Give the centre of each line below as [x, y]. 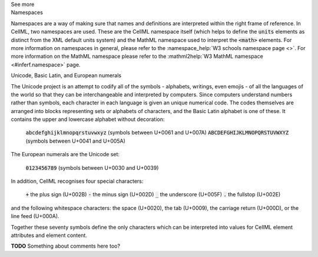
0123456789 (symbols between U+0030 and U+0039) [92, 167]
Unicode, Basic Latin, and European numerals [66, 75]
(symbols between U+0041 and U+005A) [76, 141]
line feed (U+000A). [35, 216]
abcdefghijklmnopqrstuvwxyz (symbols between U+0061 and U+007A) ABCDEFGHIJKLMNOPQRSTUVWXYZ [157, 133]
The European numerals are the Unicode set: [65, 154]
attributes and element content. [49, 235]
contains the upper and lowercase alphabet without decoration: [88, 119]
